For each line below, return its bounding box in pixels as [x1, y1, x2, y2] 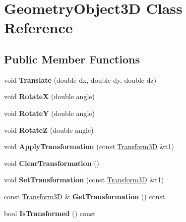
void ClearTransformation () [4, 158, 100, 168]
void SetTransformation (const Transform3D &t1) [4, 174, 164, 185]
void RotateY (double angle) [4, 108, 95, 118]
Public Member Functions [4, 51, 140, 66]
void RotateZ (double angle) [4, 124, 94, 135]
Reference [4, 17, 73, 38]
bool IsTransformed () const [4, 208, 96, 218]
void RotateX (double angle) [4, 91, 95, 102]
